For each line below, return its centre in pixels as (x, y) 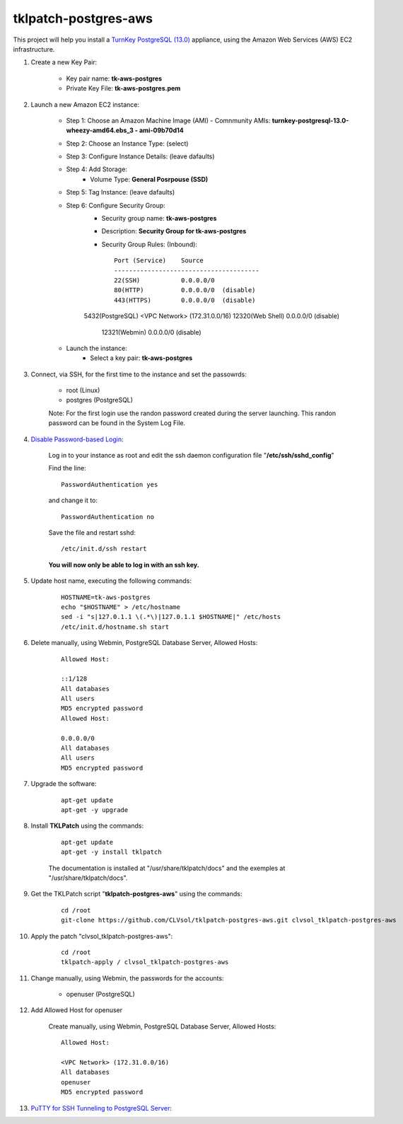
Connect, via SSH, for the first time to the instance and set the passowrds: (139, 374)
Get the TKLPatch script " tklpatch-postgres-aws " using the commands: (136, 894)
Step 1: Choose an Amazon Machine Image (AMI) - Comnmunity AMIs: (168, 120)
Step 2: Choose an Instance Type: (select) (127, 143)
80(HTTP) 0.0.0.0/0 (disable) (185, 290)
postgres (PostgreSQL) (100, 400)
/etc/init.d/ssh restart (104, 549)
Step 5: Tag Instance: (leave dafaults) (121, 192)
